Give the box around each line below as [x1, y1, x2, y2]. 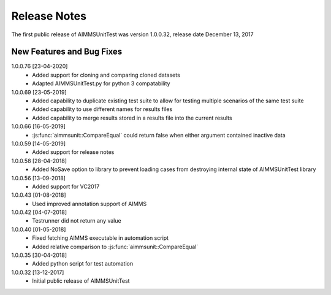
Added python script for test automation [32, 260, 134, 267]
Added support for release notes [32, 148, 115, 156]
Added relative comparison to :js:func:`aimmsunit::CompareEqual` [32, 243, 199, 250]
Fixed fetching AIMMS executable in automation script [32, 234, 169, 242]
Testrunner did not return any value [32, 217, 122, 224]
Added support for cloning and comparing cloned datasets [32, 71, 180, 79]
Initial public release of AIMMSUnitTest [32, 277, 130, 285]
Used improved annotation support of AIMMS [32, 200, 147, 207]
